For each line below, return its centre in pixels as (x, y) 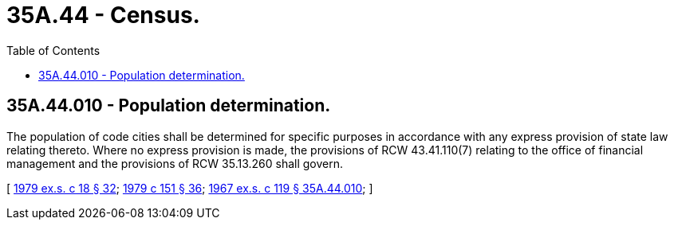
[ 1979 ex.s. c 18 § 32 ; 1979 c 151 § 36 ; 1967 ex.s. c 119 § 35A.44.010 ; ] (190, 188)
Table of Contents (53, 50)
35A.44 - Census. (103, 15)
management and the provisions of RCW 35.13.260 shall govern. (175, 163)
